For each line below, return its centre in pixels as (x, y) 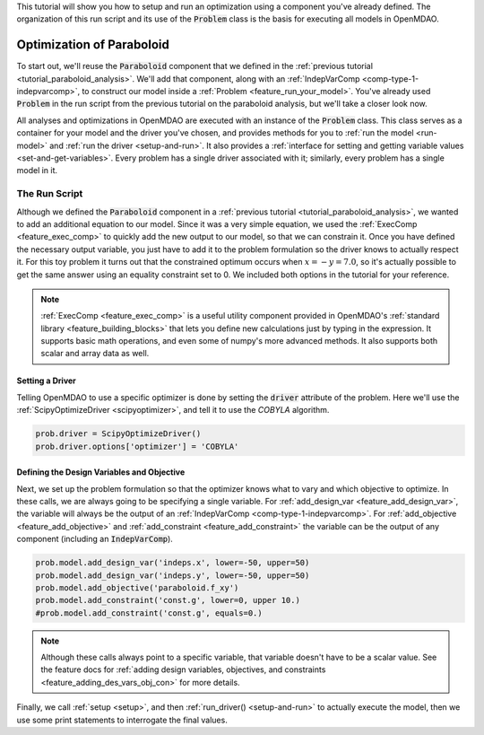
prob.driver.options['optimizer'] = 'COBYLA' (137, 446)
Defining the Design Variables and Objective (101, 472)
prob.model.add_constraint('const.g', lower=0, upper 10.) (168, 600)
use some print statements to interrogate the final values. (122, 720)
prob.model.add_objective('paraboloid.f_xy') (137, 587)
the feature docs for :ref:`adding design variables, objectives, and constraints (183, 669)
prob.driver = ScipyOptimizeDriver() (118, 434)
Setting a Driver (46, 381)
